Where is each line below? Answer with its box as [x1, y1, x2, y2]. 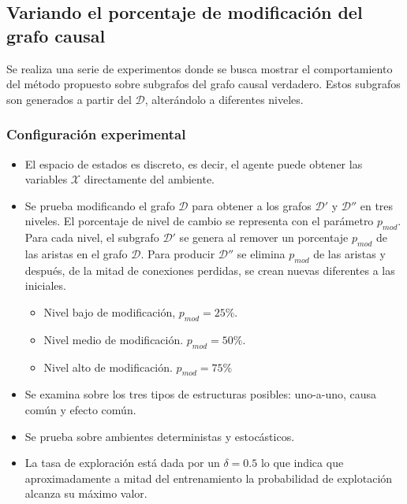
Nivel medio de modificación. [43, 331, 184, 347]
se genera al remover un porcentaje [179, 229, 349, 246]
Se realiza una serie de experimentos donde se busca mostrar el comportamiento [6, 60, 393, 76]
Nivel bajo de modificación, [43, 303, 176, 320]
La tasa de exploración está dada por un [24, 454, 220, 471]
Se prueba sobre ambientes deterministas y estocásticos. [24, 428, 295, 444]
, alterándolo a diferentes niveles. [144, 91, 304, 107]
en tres [360, 197, 394, 213]
